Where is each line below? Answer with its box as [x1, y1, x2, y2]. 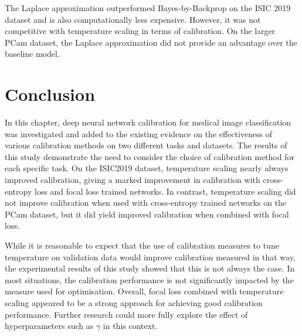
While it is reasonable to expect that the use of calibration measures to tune [5, 239, 279, 252]
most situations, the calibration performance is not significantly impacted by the [5, 273, 294, 286]
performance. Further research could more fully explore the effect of [5, 308, 248, 320]
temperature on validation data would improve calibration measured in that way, [5, 250, 296, 263]
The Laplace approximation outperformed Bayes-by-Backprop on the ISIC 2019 [5, 2, 291, 13]
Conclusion [5, 82, 96, 106]
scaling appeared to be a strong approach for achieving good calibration [5, 297, 263, 308]
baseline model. [5, 47, 60, 60]
